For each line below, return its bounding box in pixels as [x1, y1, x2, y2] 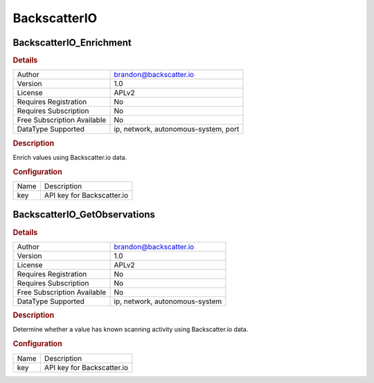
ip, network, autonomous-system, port [114, 125, 240, 134]
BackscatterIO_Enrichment [12, 37, 132, 48]
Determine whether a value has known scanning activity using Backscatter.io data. [12, 326, 249, 334]
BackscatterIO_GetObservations [12, 208, 156, 221]
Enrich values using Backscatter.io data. [12, 153, 127, 161]
